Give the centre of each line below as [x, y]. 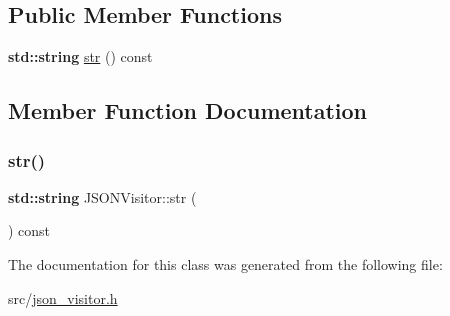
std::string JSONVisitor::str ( [102, 196]
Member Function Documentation [188, 110]
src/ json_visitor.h [63, 297]
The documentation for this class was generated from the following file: [225, 263]
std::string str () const [80, 56]
